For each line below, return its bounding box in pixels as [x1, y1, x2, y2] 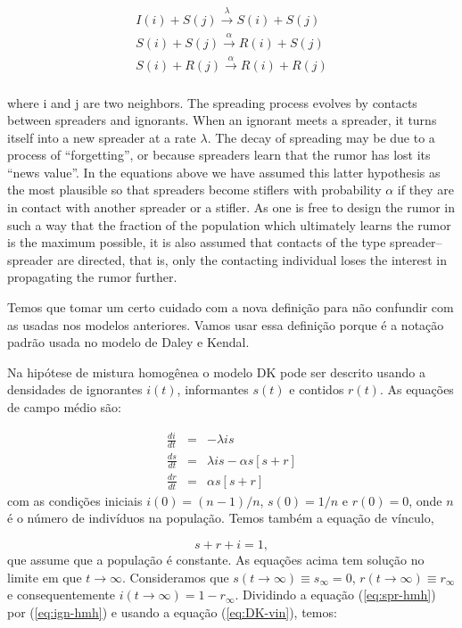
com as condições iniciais [7, 491, 143, 509]
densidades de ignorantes [7, 380, 143, 399]
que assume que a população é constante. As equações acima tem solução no [7, 549, 425, 568]
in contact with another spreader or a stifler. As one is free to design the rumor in [7, 198, 455, 217]
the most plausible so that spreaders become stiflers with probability [7, 180, 382, 199]
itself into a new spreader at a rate [7, 128, 196, 146]
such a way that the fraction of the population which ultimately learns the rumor [7, 215, 451, 234]
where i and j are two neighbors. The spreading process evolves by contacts [7, 93, 417, 112]
